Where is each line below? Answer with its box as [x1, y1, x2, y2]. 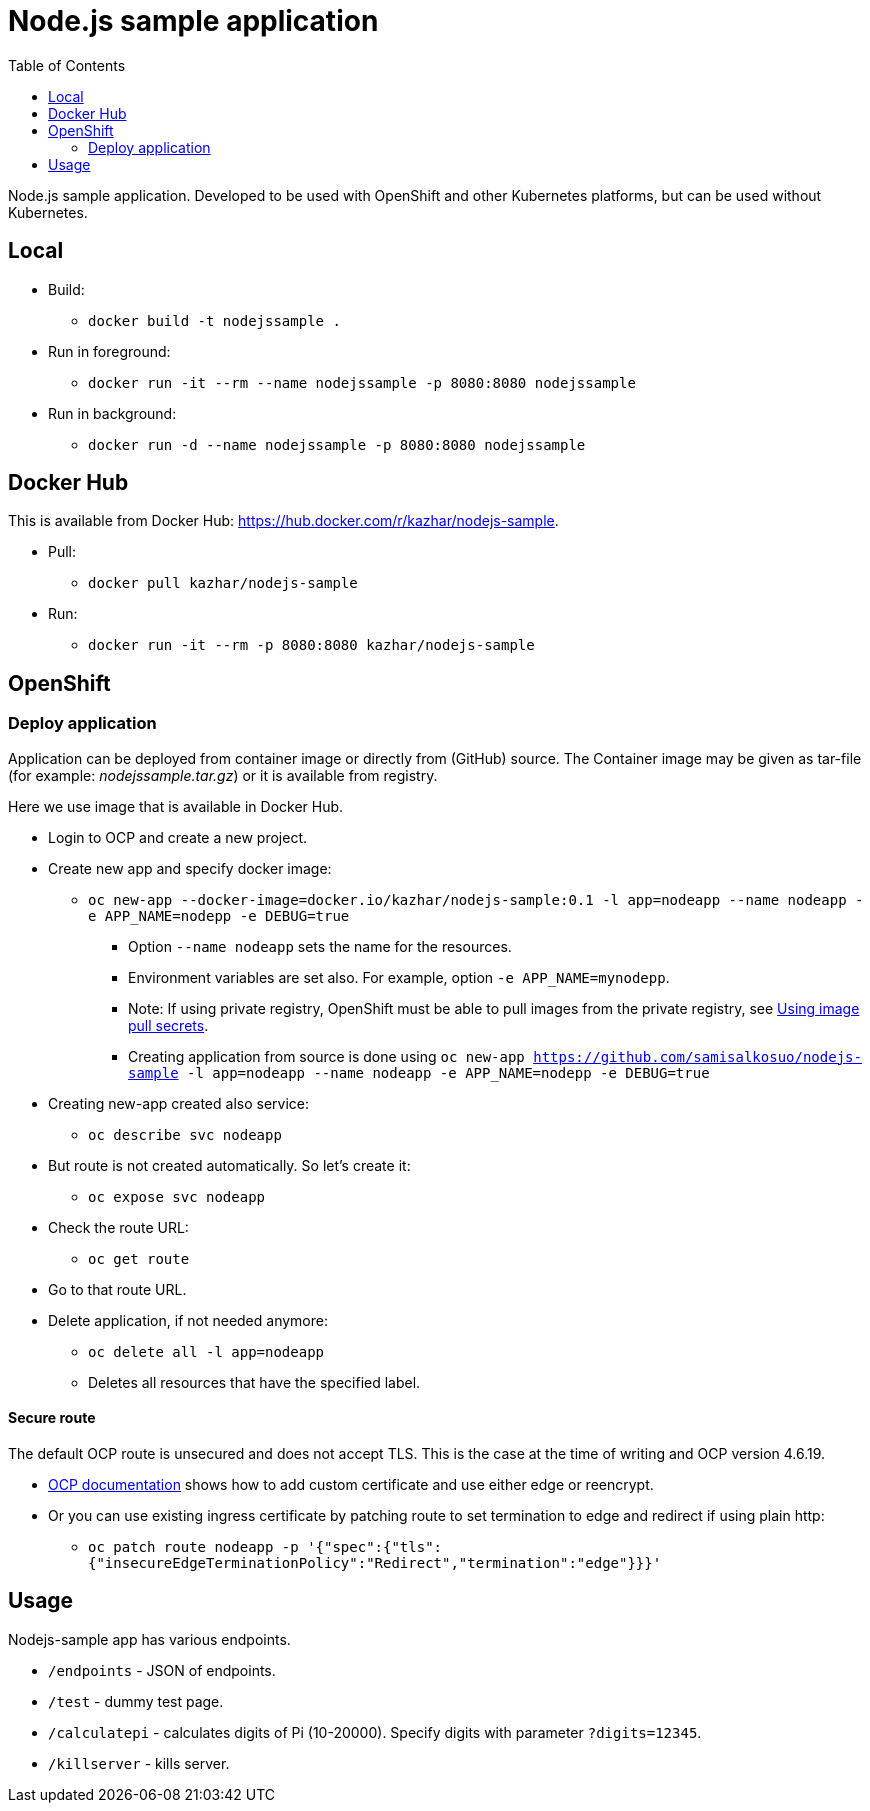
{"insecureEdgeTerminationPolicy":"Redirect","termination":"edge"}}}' [88, 1554, 662, 1571]
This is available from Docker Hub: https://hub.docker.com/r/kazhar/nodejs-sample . [8, 512, 559, 530]
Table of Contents [8, 56, 126, 74]
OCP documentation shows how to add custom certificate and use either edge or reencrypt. [48, 1475, 654, 1493]
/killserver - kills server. [48, 1754, 230, 1772]
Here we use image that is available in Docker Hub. [8, 797, 344, 815]
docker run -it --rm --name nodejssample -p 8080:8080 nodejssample [88, 374, 636, 391]
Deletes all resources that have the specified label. [88, 1373, 421, 1391]
